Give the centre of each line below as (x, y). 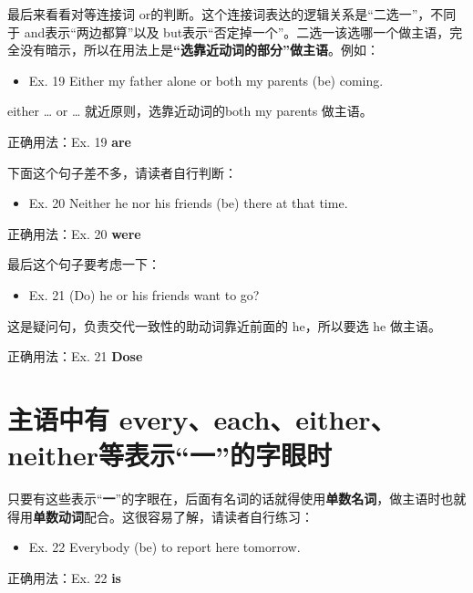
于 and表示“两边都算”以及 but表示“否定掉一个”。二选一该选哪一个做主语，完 (235, 31)
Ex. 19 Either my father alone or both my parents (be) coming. (206, 80)
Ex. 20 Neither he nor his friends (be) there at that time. (188, 203)
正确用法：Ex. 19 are (69, 141)
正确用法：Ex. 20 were (74, 233)
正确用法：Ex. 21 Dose (75, 356)
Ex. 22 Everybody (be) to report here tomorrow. (165, 547)
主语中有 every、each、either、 (202, 418)
